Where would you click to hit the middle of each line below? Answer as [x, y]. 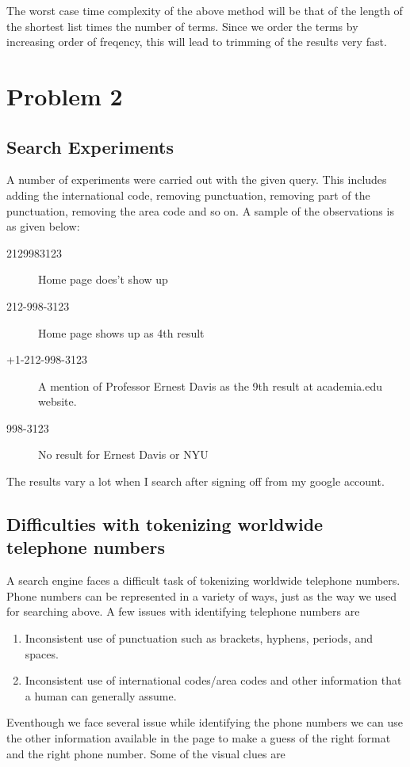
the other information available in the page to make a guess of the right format [199, 738]
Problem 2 [65, 95]
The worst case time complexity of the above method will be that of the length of [205, 10]
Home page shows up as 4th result [121, 332]
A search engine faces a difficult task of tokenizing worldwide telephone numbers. [203, 580]
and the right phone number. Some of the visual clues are [146, 753]
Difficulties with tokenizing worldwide [165, 524]
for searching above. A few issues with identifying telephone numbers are [183, 611]
